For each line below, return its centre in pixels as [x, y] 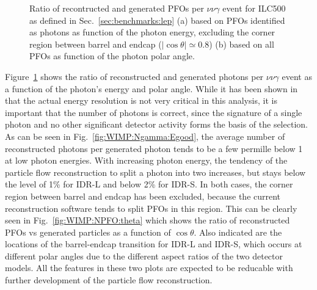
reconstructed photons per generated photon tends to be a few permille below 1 [154, 148]
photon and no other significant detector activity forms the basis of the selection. [156, 124]
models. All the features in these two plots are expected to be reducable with [149, 268]
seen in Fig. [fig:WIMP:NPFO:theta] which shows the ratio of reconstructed [148, 220]
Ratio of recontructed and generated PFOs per [117, 8]
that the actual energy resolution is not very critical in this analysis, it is [141, 100]
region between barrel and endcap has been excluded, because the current [143, 196]
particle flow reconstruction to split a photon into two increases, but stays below [155, 172]
